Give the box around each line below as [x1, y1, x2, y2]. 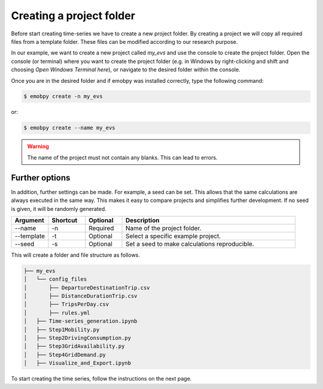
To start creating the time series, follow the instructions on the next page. [11, 375, 192, 382]
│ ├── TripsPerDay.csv [23, 301, 109, 308]
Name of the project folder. [125, 224, 202, 232]
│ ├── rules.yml [23, 309, 90, 316]
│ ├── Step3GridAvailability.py [23, 343, 125, 350]
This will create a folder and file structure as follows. [11, 251, 141, 258]
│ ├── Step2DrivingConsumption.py [23, 334, 132, 342]
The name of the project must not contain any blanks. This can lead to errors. [27, 153, 218, 161]
